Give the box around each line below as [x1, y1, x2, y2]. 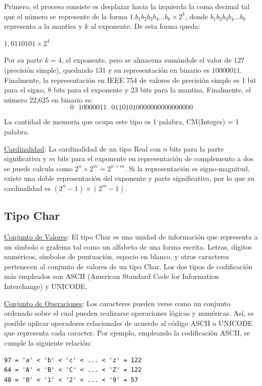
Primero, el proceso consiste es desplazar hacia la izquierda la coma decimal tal [4, 1, 250, 11]
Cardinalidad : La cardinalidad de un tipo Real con [4, 143, 161, 154]
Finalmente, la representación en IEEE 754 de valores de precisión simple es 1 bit [4, 74, 256, 85]
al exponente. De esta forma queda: [91, 21, 200, 31]
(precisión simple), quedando [4, 64, 93, 75]
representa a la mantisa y [4, 21, 82, 31]
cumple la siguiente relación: [4, 337, 92, 348]
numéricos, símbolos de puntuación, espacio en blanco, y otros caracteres [4, 251, 230, 262]
